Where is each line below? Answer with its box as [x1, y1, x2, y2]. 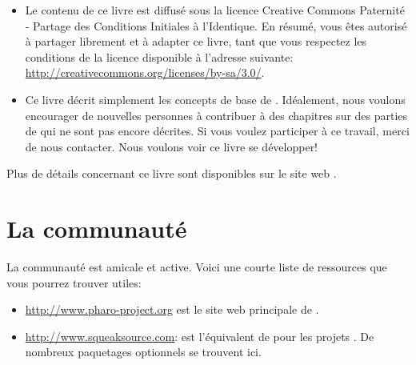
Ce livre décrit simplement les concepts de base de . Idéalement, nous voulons [25, 90, 406, 107]
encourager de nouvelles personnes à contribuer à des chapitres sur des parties [25, 106, 408, 123]
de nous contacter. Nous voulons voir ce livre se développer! [25, 138, 318, 154]
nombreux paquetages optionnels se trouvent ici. [25, 343, 262, 360]
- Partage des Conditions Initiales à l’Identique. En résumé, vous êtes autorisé [25, 17, 407, 34]
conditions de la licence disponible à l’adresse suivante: [25, 48, 294, 65]
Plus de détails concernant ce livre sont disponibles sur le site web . [6, 165, 337, 182]
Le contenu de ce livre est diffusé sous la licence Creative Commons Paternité [25, 2, 405, 18]
